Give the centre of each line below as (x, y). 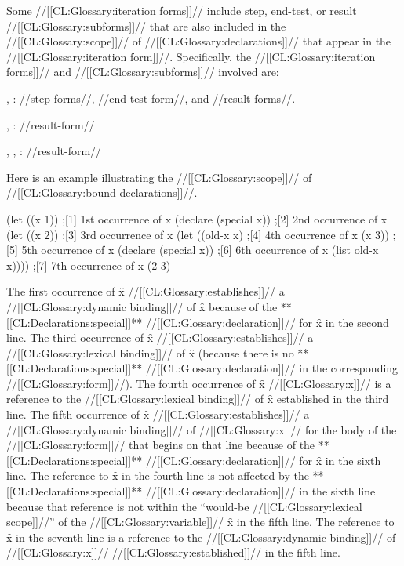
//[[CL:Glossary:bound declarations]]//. (102, 192)
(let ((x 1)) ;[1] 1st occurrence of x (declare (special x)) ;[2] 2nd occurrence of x (197, 218)
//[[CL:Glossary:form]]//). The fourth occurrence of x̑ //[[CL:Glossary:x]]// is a (199, 383)
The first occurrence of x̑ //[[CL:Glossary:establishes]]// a (146, 291)
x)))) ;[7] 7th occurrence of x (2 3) (89, 265)
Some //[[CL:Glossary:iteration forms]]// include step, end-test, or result (182, 10)
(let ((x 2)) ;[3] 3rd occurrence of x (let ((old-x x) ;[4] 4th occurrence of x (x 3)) (198, 234)
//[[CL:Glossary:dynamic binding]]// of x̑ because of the (142, 306)
